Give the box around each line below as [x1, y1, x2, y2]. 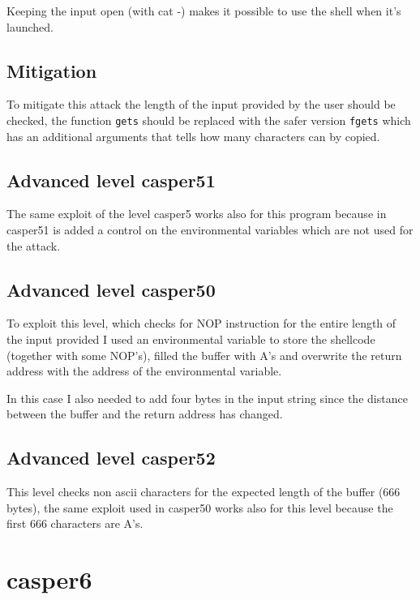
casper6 [6, 563, 92, 596]
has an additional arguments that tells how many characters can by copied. [6, 127, 380, 144]
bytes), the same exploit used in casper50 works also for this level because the [6, 499, 393, 516]
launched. [6, 18, 54, 35]
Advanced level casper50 [6, 276, 216, 302]
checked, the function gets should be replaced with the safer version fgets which [6, 111, 411, 128]
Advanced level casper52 [6, 445, 216, 470]
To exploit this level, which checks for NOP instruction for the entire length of [6, 315, 396, 332]
